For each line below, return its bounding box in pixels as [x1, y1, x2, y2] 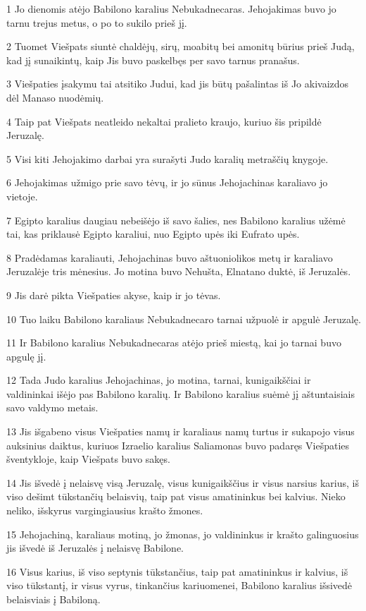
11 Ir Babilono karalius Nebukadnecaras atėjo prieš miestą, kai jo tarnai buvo [6, 335, 341, 350]
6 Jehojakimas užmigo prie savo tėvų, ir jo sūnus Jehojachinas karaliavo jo [6, 175, 328, 190]
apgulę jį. [6, 349, 46, 363]
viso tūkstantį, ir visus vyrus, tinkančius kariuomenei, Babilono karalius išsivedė [6, 578, 353, 593]
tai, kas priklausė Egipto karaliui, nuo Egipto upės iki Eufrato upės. [6, 226, 300, 241]
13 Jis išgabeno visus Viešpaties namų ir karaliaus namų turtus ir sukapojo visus [6, 424, 355, 439]
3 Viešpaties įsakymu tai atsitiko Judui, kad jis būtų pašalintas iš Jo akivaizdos [6, 76, 349, 91]
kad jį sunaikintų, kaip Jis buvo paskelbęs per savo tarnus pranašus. [6, 52, 300, 67]
